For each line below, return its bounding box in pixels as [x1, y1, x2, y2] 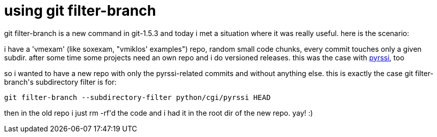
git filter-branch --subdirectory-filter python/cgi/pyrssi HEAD [4, 93, 271, 101]
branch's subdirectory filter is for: [4, 77, 117, 86]
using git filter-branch [4, 2, 156, 19]
